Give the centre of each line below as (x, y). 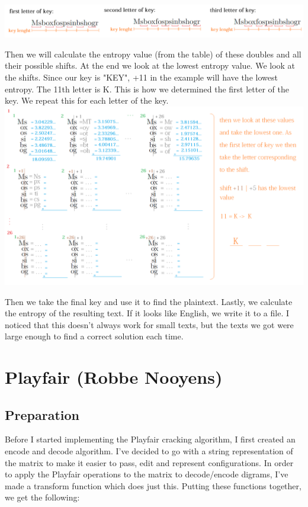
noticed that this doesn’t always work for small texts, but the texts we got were (149, 324)
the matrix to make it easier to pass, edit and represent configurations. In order (149, 462)
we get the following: (42, 497)
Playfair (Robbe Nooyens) (114, 377)
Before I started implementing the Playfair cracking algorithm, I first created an (150, 439)
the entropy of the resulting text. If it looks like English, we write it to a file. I (147, 313)
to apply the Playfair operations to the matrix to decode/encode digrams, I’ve (147, 474)
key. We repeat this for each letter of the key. (87, 100)
